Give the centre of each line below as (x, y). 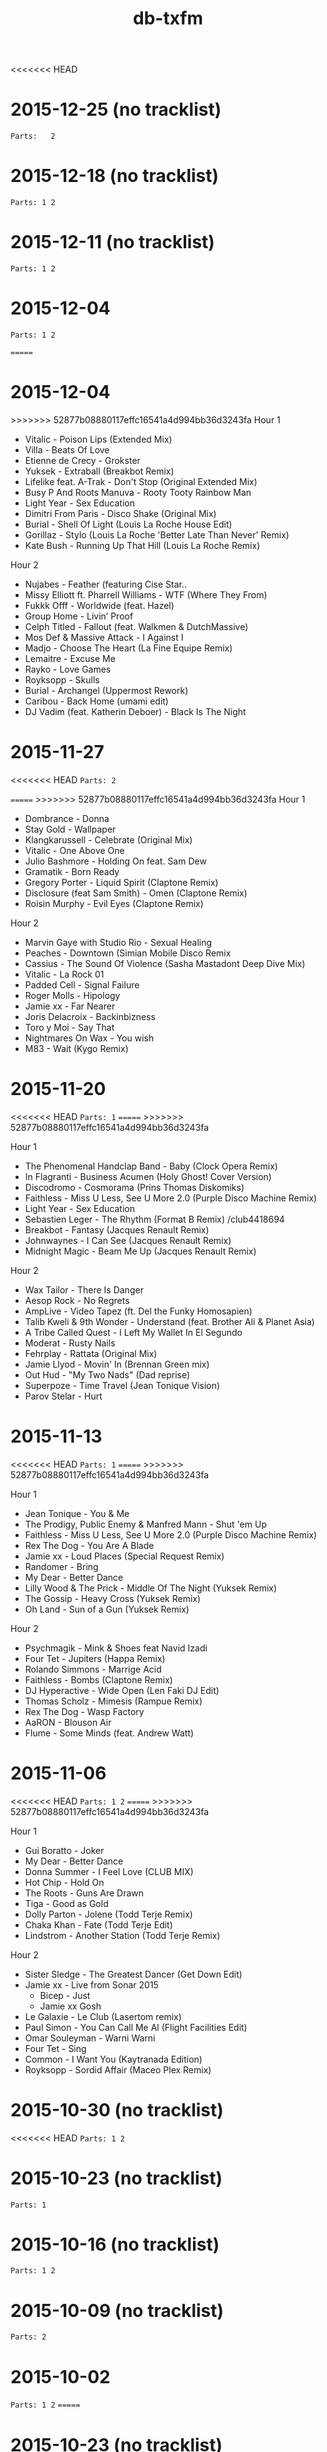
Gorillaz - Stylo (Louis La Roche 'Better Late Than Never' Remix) (157, 534)
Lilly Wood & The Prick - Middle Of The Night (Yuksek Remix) (151, 1588)
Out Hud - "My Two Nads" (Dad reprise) (107, 1374)
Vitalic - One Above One (74, 850)
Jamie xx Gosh (70, 2006)
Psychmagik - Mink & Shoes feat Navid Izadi (116, 1648)
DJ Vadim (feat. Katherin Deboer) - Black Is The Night (135, 711)
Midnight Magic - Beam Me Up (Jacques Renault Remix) (140, 1251)
